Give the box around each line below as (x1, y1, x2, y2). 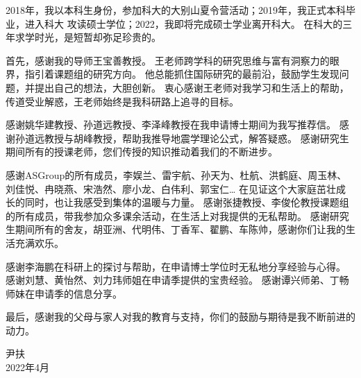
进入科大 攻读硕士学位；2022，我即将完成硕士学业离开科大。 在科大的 (24, 16, 343, 31)
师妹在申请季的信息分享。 (6, 286, 122, 300)
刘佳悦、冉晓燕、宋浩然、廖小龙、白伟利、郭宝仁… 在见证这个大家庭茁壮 (6, 181, 337, 196)
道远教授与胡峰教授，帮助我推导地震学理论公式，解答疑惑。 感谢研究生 (24, 130, 349, 145)
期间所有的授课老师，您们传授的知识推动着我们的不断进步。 (6, 144, 278, 159)
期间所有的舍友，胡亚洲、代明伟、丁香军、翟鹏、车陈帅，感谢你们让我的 (15, 222, 346, 237)
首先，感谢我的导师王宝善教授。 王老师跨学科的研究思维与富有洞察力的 (6, 53, 330, 67)
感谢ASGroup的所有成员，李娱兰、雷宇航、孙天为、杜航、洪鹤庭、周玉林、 (6, 167, 347, 182)
